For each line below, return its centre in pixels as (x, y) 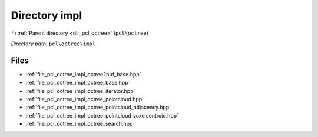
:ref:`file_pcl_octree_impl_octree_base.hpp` (78, 83)
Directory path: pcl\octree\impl (53, 44)
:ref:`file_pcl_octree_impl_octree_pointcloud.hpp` (85, 99)
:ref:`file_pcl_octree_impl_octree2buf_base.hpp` (83, 74)
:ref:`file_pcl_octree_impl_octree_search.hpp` (80, 124)
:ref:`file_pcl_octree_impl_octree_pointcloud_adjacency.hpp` (98, 107)
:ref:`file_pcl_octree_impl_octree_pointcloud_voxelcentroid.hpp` (102, 115)
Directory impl (47, 15)
